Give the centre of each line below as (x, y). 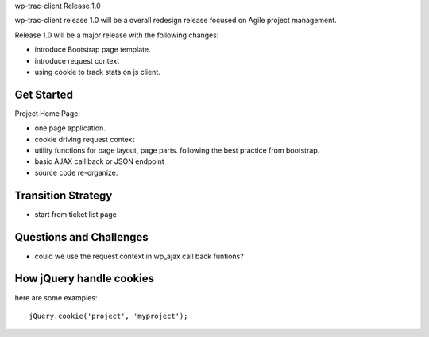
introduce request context (77, 60)
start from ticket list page (75, 214)
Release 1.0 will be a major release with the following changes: (117, 35)
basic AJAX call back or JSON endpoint (99, 161)
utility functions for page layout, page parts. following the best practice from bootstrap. (177, 150)
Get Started (44, 94)
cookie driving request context (85, 139)
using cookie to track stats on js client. (97, 72)
